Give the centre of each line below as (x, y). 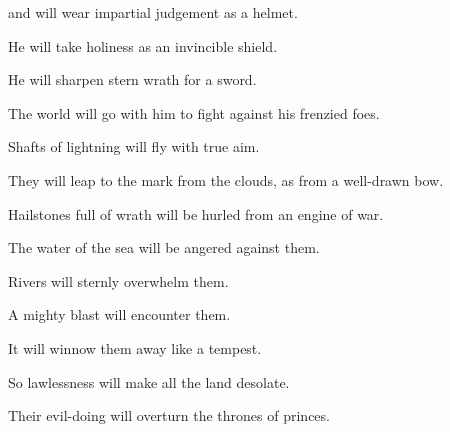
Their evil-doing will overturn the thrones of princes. (169, 415)
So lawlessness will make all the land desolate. (149, 381)
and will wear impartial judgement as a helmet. (153, 12)
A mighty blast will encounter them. (119, 314)
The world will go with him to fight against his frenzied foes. (194, 112)
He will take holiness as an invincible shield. (143, 45)
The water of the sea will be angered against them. (164, 247)
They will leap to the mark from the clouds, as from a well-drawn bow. (226, 179)
